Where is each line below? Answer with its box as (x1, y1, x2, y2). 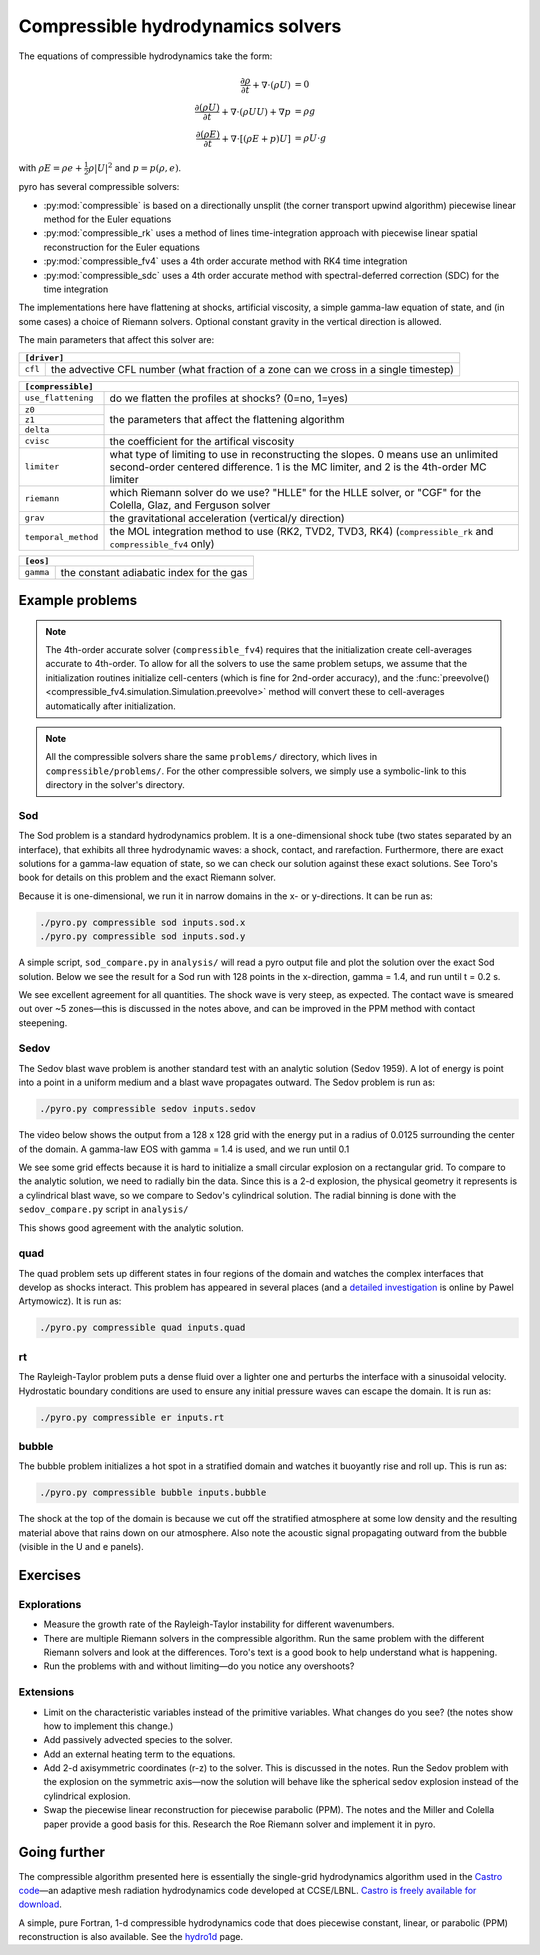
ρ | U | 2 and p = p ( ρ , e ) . (88, 160, 182, 174)
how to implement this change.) (43, 1720, 174, 1732)
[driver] (24, 352, 65, 363)
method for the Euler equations (43, 213, 172, 225)
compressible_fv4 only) (109, 536, 215, 550)
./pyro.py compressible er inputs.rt (39, 1411, 225, 1423)
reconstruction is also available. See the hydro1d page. (18, 1931, 244, 1943)
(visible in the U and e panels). (18, 1541, 144, 1553)
